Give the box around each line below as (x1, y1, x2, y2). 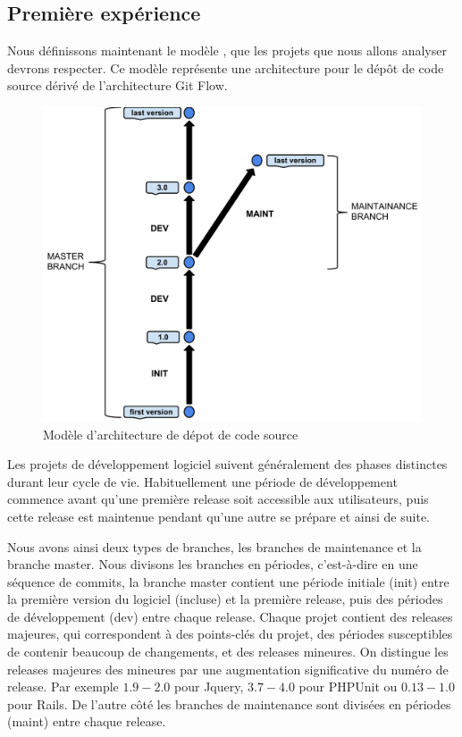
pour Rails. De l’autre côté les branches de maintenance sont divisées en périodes (7, 694, 451, 713)
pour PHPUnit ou (298, 677, 398, 696)
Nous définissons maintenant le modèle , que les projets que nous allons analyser (7, 41, 447, 60)
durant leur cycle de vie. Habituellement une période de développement (7, 472, 398, 490)
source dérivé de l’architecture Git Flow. (7, 76, 228, 95)
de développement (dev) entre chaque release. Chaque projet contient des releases (7, 607, 453, 625)
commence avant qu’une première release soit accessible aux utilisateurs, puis (7, 490, 429, 508)
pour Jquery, (174, 677, 244, 696)
